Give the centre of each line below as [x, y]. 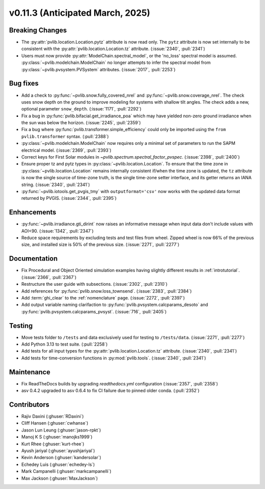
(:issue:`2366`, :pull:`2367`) [49, 277]
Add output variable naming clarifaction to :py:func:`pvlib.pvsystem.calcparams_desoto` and [115, 305]
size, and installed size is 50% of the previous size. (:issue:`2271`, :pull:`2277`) [100, 244]
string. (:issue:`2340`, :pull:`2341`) [56, 185]
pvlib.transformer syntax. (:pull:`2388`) [65, 136]
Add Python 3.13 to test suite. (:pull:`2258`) [65, 344]
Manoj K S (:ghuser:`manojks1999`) [57, 437]
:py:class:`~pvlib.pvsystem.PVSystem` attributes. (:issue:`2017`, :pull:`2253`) [98, 69]
